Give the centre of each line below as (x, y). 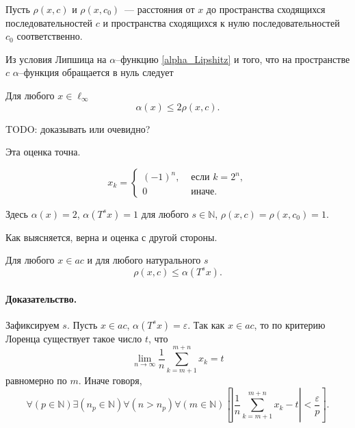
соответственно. (50, 36)
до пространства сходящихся (266, 9)
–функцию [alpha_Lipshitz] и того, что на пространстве (233, 59)
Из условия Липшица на (56, 59)
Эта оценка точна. (43, 152)
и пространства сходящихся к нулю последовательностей (221, 22)
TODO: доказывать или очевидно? (78, 128)
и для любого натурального (144, 260)
